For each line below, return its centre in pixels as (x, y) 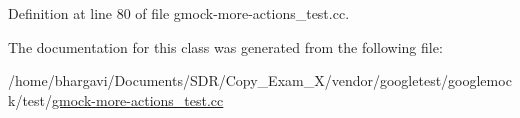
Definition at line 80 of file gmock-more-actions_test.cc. (179, 13)
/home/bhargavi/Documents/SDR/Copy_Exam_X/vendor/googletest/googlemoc (260, 80)
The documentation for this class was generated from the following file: (225, 46)
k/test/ (30, 99)
